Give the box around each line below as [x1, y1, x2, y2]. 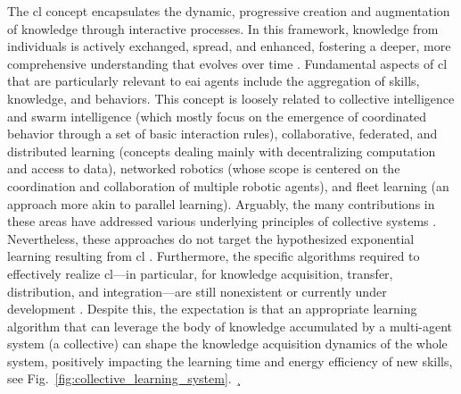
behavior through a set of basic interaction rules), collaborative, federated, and [7, 124, 438, 143]
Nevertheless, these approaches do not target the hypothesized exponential [7, 229, 415, 247]
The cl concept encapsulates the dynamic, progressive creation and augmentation [7, 2, 450, 20]
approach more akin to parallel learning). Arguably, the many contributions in [7, 194, 435, 213]
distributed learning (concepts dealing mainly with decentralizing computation [7, 141, 436, 160]
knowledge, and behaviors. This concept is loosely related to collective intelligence [7, 88, 455, 107]
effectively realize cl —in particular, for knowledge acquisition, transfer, [7, 264, 393, 282]
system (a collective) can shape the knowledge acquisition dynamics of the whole [7, 334, 448, 353]
